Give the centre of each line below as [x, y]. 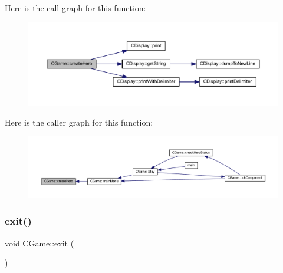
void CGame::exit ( [40, 243]
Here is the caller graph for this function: [79, 122]
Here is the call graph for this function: [75, 8]
